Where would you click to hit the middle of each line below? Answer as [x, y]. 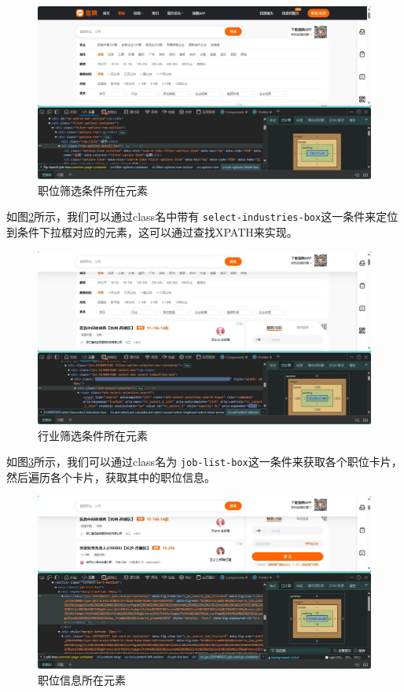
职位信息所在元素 [82, 679]
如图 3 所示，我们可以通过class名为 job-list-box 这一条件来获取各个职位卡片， [204, 462]
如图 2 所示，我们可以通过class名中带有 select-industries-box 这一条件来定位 [202, 216]
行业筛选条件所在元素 [93, 435]
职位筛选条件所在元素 [93, 190]
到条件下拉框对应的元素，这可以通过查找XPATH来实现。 [152, 232]
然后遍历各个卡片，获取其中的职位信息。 [111, 477]
